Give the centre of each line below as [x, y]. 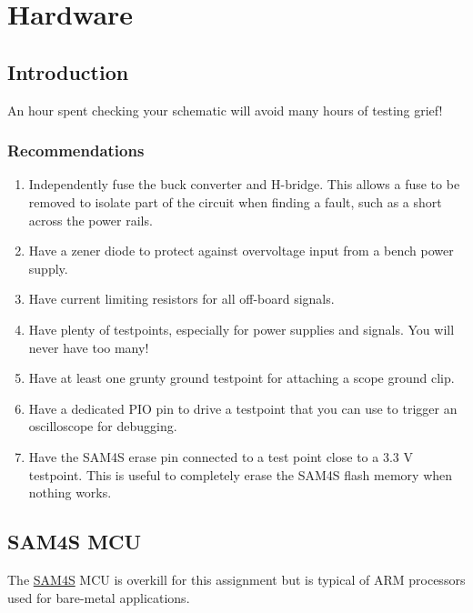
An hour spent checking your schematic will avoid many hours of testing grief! [225, 110]
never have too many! [89, 347]
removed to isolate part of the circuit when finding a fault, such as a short [235, 201]
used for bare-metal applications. [99, 597]
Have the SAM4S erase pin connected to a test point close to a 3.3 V [221, 456]
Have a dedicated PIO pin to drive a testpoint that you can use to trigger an [243, 408]
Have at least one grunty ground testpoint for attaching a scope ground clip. [242, 378]
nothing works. [70, 492]
